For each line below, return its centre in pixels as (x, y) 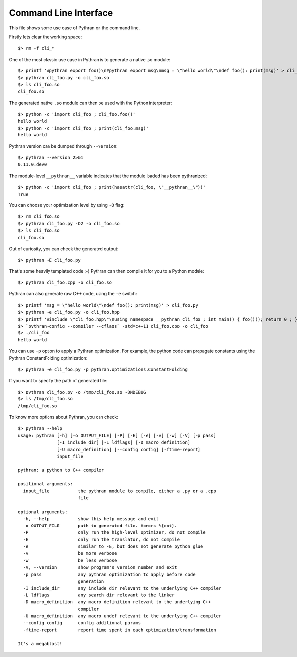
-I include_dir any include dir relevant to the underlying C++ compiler (122, 588)
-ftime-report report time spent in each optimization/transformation (120, 630)
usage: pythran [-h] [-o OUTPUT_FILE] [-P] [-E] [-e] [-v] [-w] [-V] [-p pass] (117, 435)
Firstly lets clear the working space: (46, 37)
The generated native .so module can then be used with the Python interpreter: (91, 103)
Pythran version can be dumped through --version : (64, 146)
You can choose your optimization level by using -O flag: (67, 205)
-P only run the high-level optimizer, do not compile (114, 533)
